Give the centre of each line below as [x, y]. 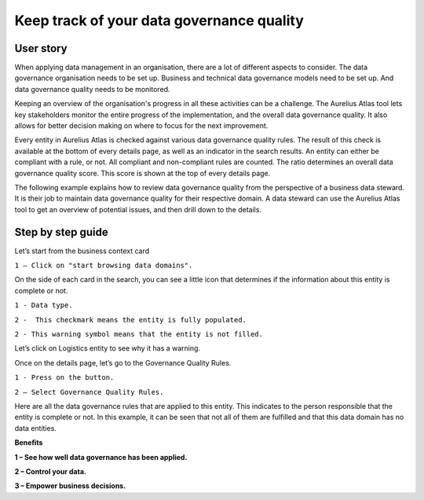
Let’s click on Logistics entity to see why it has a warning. [107, 348]
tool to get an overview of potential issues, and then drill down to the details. [138, 209]
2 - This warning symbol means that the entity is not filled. [139, 334]
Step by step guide [62, 232]
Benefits [29, 443]
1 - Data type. [44, 305]
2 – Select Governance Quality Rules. [89, 392]
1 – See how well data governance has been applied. [101, 457]
